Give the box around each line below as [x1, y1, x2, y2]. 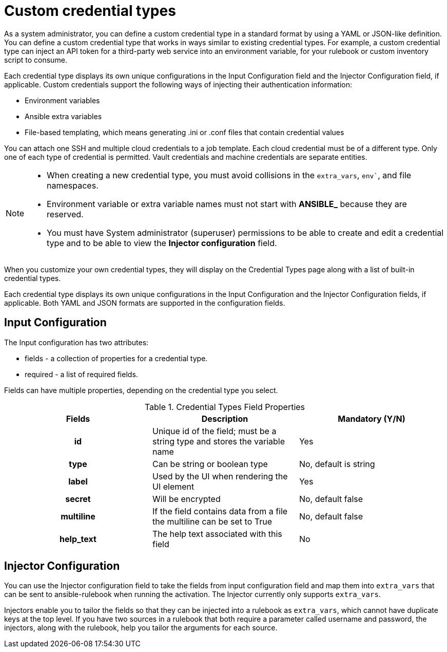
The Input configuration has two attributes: [4, 338, 149, 347]
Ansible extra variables [25, 111, 102, 121]
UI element [152, 481, 195, 492]
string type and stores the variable [152, 436, 285, 446]
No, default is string [299, 458, 375, 469]
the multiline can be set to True [152, 516, 273, 527]
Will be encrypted [152, 493, 221, 504]
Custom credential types [4, 2, 176, 20]
